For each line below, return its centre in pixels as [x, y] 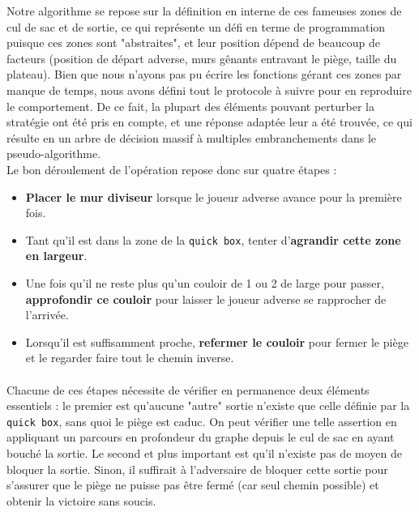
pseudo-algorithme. [54, 154]
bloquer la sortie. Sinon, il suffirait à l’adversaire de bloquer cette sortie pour [197, 469]
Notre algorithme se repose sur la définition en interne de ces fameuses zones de [204, 11]
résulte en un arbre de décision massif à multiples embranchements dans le [192, 137]
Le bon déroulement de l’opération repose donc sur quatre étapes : [172, 169]
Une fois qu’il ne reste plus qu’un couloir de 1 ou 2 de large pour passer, [205, 282]
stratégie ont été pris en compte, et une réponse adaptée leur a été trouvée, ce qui [209, 122]
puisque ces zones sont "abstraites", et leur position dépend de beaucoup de [194, 43]
